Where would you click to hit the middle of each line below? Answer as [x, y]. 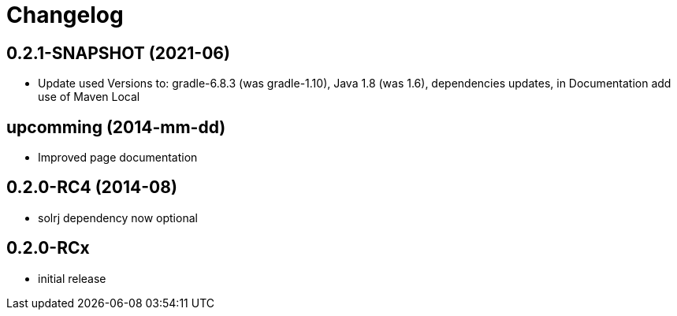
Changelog [65, 15]
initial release [72, 278]
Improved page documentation [118, 158]
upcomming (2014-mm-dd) [116, 127]
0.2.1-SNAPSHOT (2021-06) [118, 53]
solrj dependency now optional [118, 217]
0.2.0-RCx [48, 248]
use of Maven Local [89, 97]
